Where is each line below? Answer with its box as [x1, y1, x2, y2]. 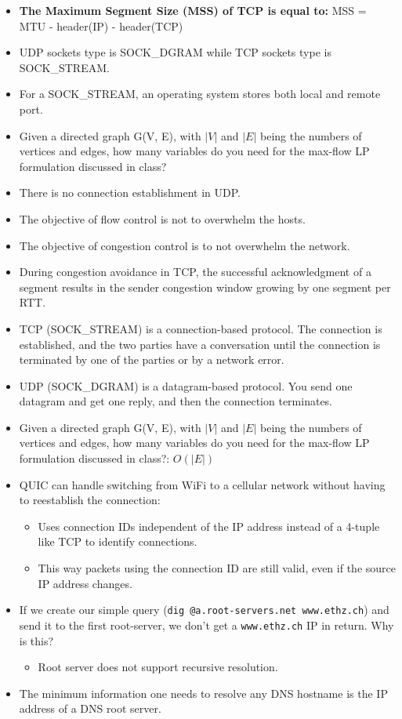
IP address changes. [38, 575, 132, 591]
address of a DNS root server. [19, 700, 161, 717]
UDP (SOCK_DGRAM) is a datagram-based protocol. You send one [19, 377, 353, 394]
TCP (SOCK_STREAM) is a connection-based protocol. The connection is [19, 320, 382, 336]
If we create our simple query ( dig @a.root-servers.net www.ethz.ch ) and [19, 601, 389, 618]
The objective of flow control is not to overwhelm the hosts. [19, 210, 306, 227]
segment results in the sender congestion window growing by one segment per [19, 278, 391, 295]
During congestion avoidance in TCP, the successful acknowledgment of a [19, 263, 371, 280]
